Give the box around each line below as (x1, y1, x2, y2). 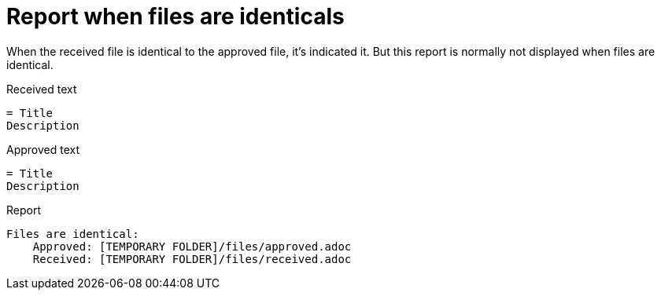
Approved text (6, 142, 80, 156)
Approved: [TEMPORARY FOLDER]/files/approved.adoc (32, 239, 352, 253)
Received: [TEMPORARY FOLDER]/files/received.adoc (32, 252, 352, 265)
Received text (6, 82, 77, 96)
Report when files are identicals (6, 3, 345, 30)
